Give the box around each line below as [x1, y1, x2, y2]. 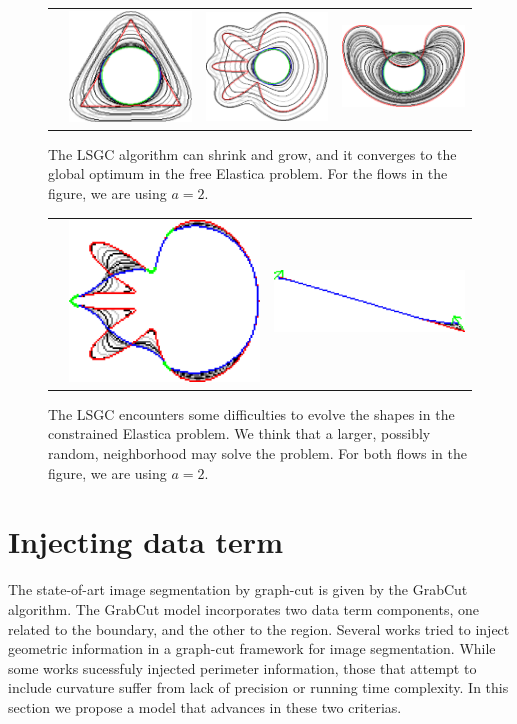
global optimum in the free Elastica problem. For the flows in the [48, 163, 448, 184]
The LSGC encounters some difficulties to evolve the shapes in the [48, 403, 455, 424]
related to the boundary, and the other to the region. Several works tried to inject [8, 618, 510, 639]
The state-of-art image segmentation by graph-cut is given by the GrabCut [8, 579, 468, 600]
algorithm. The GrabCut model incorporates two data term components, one [8, 598, 480, 619]
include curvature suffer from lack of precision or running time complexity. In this [8, 677, 509, 698]
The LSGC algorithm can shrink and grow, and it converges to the [48, 143, 457, 164]
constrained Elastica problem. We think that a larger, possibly [48, 423, 431, 444]
